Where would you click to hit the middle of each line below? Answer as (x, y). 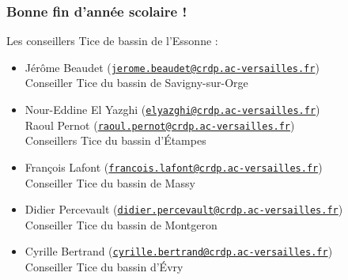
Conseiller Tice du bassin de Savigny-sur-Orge (136, 83)
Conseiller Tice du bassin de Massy (110, 182)
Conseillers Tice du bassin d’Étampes (115, 140)
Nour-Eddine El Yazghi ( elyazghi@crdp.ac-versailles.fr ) (172, 110)
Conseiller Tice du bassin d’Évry (104, 267)
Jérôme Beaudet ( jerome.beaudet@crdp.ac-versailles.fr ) (172, 67)
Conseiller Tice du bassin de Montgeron (121, 224)
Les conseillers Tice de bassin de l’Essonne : (112, 41)
